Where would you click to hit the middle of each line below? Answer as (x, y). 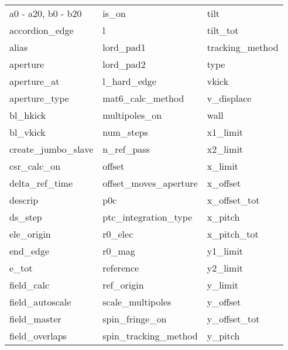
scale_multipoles (137, 302)
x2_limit (225, 149)
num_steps (125, 132)
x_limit (223, 166)
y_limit (223, 285)
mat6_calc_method (143, 98)
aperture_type (39, 98)
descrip (24, 200)
